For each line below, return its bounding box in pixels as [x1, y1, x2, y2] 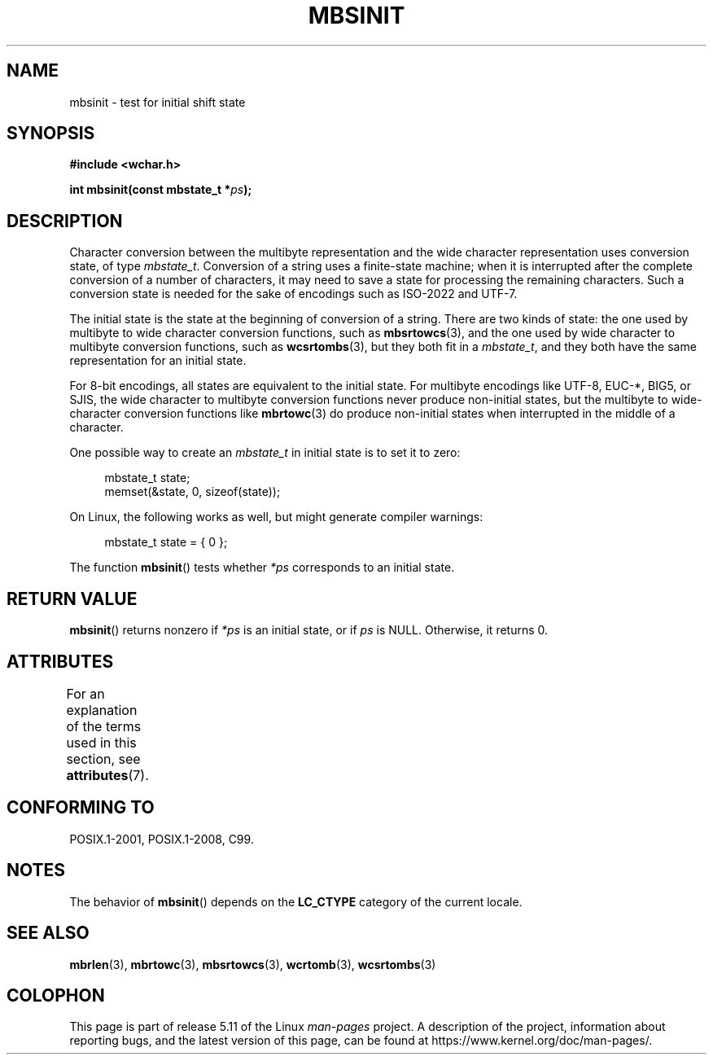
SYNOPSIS [7, 123, 95, 144]
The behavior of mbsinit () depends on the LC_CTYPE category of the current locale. [69, 894, 523, 909]
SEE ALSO [7, 923, 90, 944]
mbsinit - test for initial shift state [69, 94, 246, 109]
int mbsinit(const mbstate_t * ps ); [69, 182, 252, 197]
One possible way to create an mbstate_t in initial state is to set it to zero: [69, 445, 461, 460]
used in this [66, 734, 137, 751]
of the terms [66, 717, 142, 734]
